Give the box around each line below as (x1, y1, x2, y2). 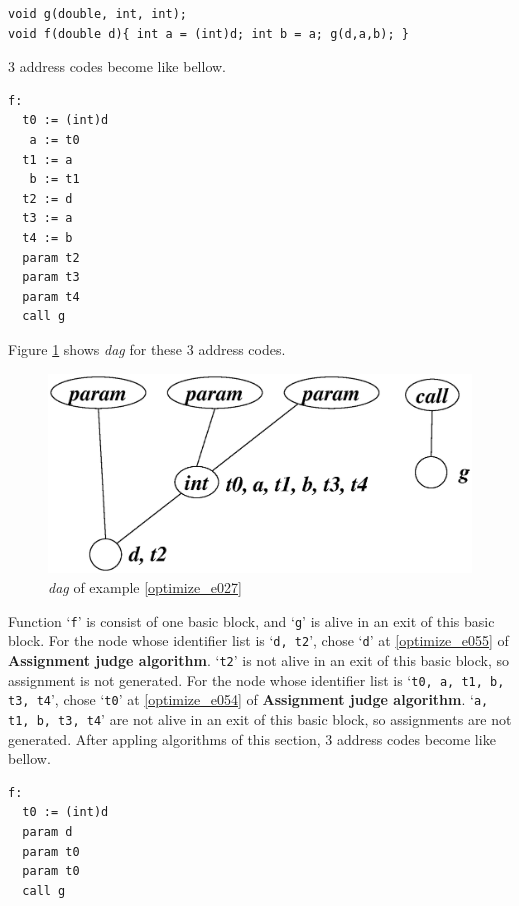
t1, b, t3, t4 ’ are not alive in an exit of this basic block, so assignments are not (8, 708, 512, 729)
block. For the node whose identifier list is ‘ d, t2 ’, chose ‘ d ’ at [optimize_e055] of (8, 630, 509, 651)
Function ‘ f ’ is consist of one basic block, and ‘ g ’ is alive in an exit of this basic (8, 610, 495, 631)
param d (22, 824, 73, 839)
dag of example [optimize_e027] (48, 577, 242, 598)
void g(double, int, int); (8, 7, 187, 21)
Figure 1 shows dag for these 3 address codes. (8, 338, 286, 359)
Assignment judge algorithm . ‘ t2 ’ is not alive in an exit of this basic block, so (8, 649, 509, 670)
